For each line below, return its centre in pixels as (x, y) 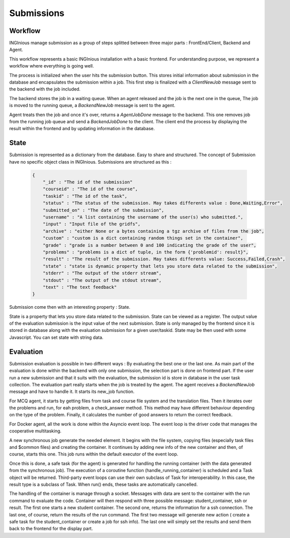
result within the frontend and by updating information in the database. (82, 129)
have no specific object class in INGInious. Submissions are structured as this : (90, 162)
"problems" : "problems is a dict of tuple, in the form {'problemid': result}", (145, 252)
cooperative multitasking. (35, 431)
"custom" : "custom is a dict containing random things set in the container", (143, 238)
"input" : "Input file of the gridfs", (92, 224)
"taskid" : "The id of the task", (85, 196)
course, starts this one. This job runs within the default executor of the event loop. (94, 454)
